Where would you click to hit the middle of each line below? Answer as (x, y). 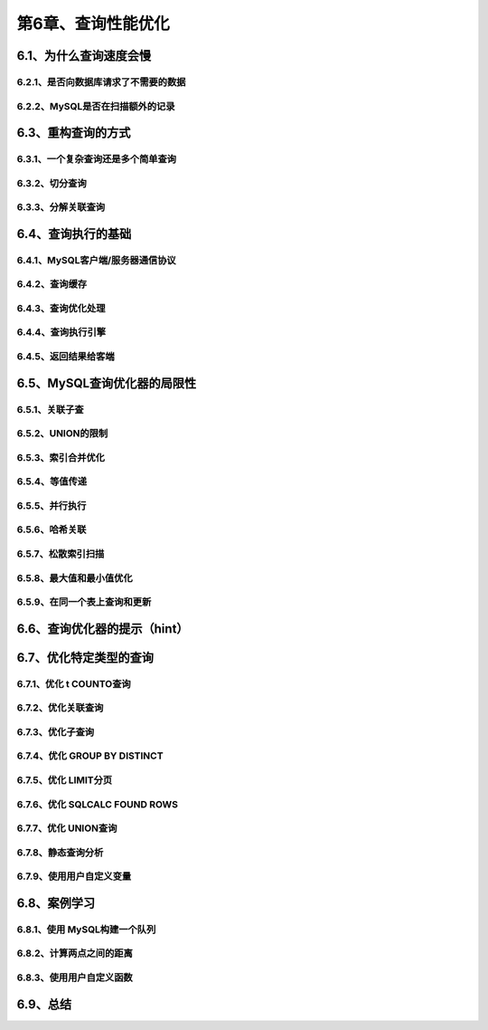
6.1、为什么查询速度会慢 (84, 56)
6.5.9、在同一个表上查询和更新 (84, 602)
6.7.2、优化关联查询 (60, 708)
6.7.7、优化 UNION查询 (67, 828)
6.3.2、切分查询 (52, 183)
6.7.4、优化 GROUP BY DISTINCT (90, 756)
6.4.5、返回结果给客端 (66, 357)
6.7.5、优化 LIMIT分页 (65, 780)
